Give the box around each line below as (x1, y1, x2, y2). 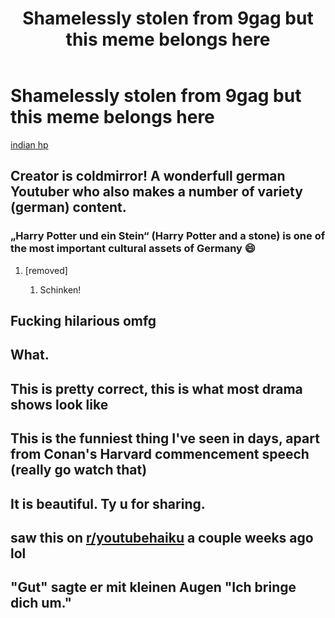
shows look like (10, 396, 109, 413)
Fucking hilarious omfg (10, 313, 157, 330)
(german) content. (10, 199, 127, 216)
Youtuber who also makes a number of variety (10, 183, 303, 201)
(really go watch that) (10, 462, 148, 479)
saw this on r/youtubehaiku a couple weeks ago (10, 529, 314, 546)
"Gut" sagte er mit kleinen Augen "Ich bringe (10, 579, 297, 596)
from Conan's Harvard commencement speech (10, 446, 310, 463)
